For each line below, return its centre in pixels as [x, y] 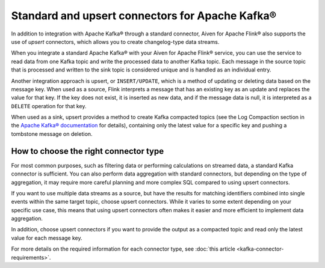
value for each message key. [47, 238]
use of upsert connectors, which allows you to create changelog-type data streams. [115, 41]
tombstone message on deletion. [52, 134]
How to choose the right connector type [88, 151]
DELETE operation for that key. [49, 106]
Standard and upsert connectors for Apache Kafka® [144, 16]
